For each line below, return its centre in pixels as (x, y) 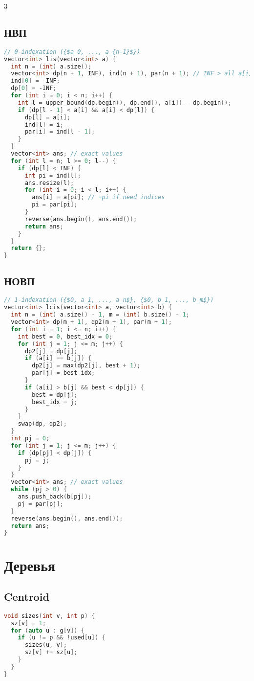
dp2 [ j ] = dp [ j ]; (51, 351)
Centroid (27, 597)
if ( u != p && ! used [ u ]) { (62, 638)
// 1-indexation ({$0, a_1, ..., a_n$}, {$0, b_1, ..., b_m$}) (109, 300)
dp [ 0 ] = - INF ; (34, 88)
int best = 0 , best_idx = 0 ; (65, 336)
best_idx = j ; (55, 402)
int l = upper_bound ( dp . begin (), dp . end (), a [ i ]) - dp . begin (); (125, 102)
